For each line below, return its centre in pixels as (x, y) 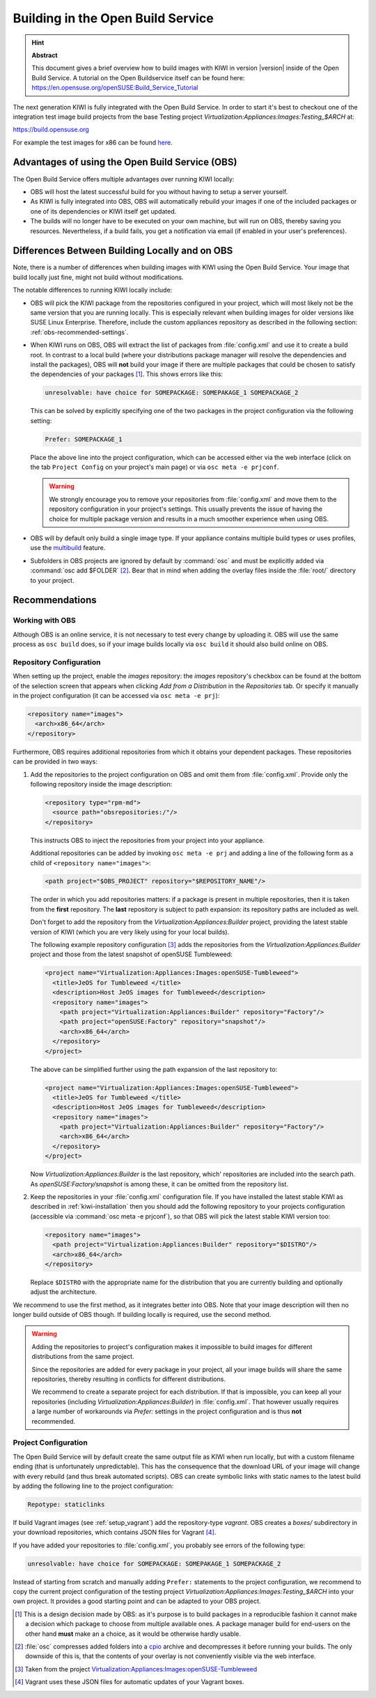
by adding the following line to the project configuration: (93, 1486)
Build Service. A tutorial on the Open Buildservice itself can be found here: (138, 77)
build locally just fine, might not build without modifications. (98, 277)
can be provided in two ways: (55, 761)
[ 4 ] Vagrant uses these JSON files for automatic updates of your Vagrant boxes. (130, 1682)
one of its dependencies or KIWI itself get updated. (103, 211)
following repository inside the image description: (101, 784)
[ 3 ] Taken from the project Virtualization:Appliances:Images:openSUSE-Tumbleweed (136, 1669)
